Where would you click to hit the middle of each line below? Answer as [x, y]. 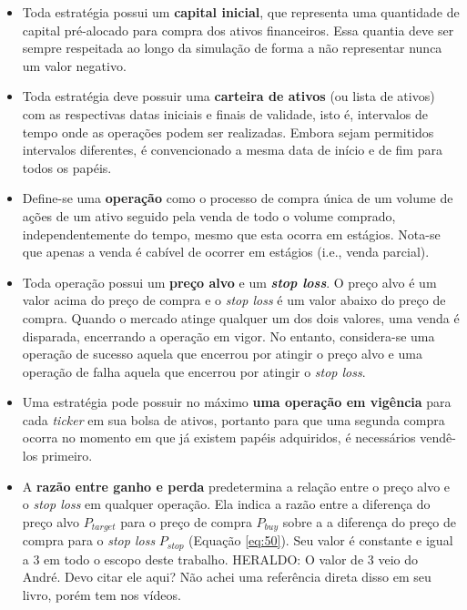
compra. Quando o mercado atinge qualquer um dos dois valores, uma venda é [241, 317]
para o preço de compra [186, 521]
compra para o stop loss [89, 540]
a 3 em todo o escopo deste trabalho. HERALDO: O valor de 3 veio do [220, 559]
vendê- [438, 437]
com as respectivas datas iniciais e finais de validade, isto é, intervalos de [225, 113]
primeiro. [67, 456]
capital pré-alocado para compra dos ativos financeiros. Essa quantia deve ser [238, 30]
